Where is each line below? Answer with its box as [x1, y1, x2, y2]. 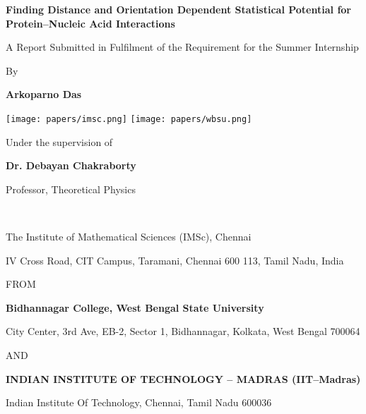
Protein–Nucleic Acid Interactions [6, 16, 175, 30]
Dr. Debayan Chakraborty [6, 158, 136, 173]
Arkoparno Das [6, 87, 82, 102]
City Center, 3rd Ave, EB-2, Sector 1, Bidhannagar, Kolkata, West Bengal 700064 [6, 324, 360, 339]
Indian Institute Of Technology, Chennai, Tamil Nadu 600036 [6, 395, 272, 410]
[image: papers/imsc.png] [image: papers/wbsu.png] [6, 114, 252, 124]
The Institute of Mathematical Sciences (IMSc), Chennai [6, 229, 252, 243]
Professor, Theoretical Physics [6, 181, 136, 196]
